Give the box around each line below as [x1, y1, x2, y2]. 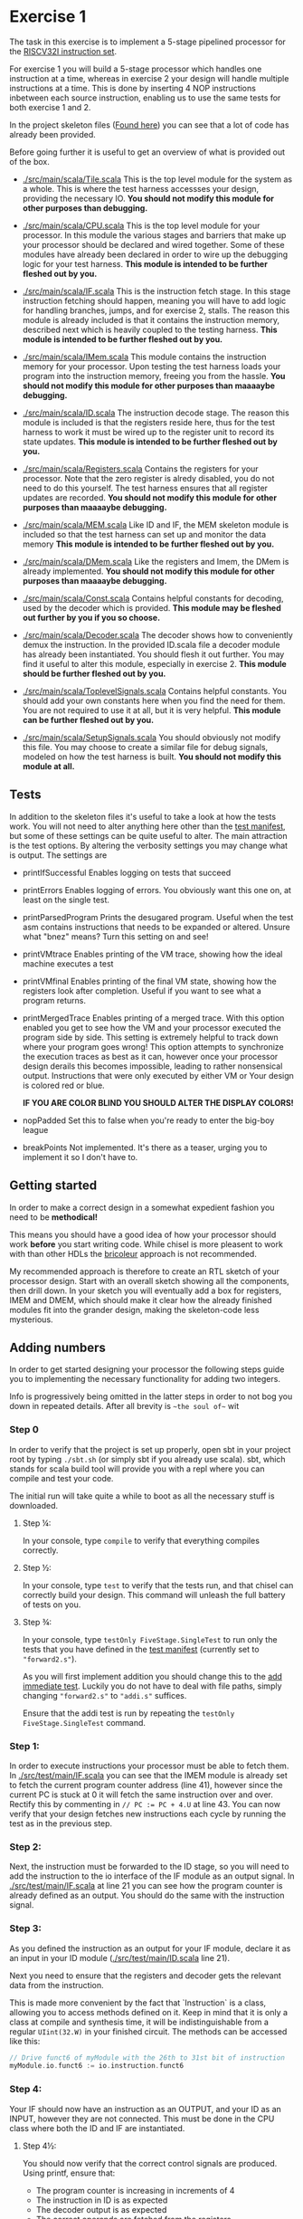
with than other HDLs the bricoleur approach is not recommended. [9, 1248, 258, 1259]
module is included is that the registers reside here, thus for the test [22, 416, 276, 427]
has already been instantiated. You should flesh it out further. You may [22, 649, 285, 660]
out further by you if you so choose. [22, 612, 161, 623]
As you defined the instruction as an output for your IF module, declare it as [9, 1943, 291, 1954]
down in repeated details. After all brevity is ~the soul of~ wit [9, 1401, 240, 1412]
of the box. [9, 156, 50, 167]
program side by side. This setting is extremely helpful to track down [22, 1032, 279, 1043]
